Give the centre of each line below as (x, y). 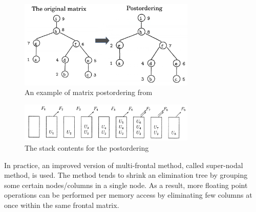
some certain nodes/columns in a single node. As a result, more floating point (126, 185)
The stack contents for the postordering (87, 147)
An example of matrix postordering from (89, 92)
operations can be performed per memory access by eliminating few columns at (128, 195)
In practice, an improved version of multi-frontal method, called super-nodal (124, 165)
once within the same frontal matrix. (62, 205)
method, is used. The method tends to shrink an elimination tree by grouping (126, 175)
